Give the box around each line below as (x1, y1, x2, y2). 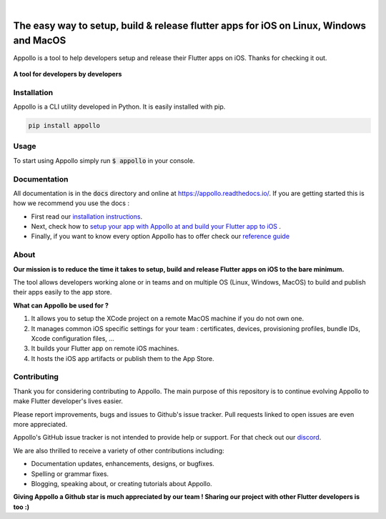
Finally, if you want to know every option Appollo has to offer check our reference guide (31, 232, 289, 241)
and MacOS (13, 34, 66, 46)
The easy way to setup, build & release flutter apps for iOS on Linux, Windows (13, 19, 367, 31)
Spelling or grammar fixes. (31, 469, 109, 478)
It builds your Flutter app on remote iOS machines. (31, 344, 179, 353)
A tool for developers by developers (13, 69, 122, 78)
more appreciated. (13, 420, 68, 429)
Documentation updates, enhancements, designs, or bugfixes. (31, 460, 214, 468)
